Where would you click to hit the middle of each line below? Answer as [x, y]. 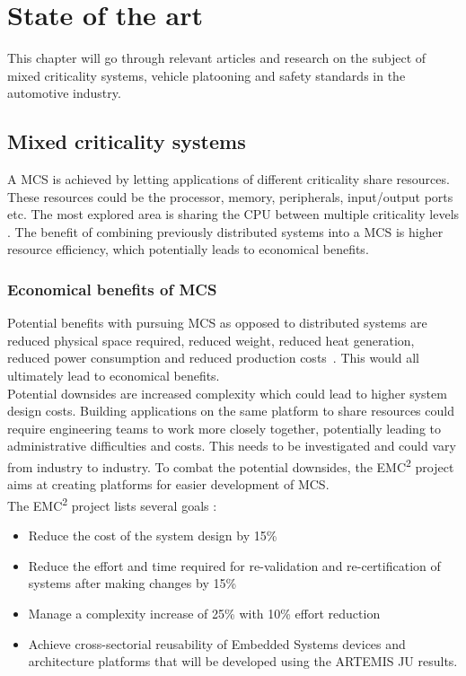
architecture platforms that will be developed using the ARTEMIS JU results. [243, 661]
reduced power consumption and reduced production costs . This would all [213, 358]
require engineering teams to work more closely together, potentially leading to [224, 428]
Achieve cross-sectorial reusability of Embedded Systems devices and [217, 643]
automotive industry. [64, 93]
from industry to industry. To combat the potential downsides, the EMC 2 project [231, 465]
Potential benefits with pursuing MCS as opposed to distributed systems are [217, 323]
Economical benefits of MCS [112, 289]
